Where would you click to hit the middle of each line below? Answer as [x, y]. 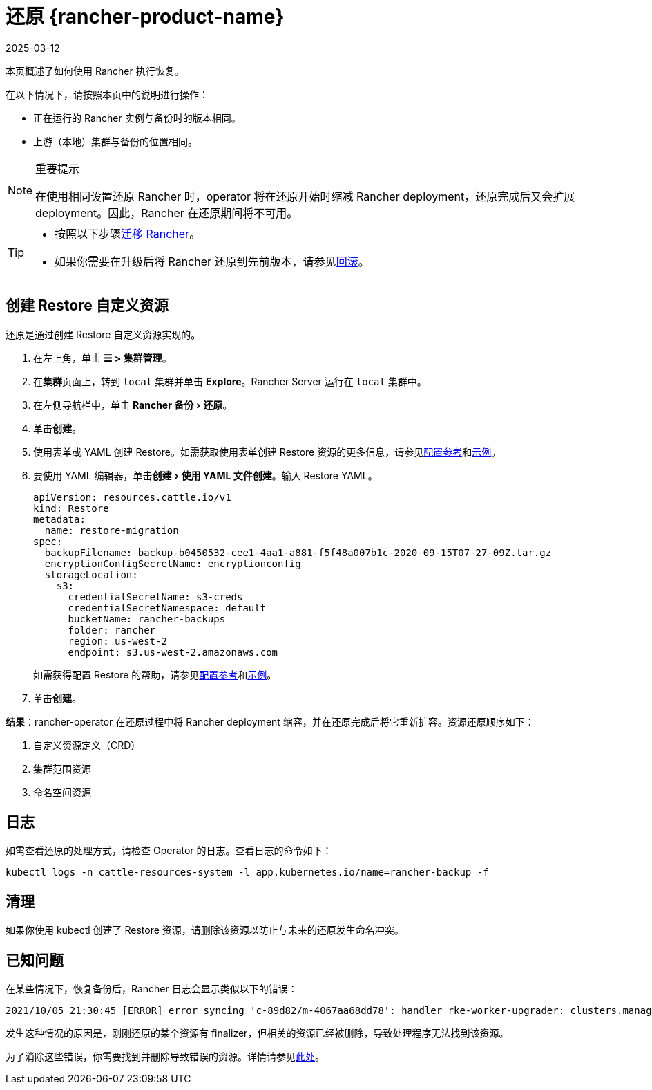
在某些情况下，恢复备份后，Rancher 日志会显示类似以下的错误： [152, 989]
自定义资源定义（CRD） [87, 745]
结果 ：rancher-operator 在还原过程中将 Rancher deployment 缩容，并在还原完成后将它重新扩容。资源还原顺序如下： [270, 721]
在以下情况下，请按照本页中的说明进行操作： [107, 94]
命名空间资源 [62, 792]
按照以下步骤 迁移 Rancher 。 [128, 233]
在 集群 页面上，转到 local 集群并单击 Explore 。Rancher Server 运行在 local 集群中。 [230, 381]
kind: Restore [71, 508]
